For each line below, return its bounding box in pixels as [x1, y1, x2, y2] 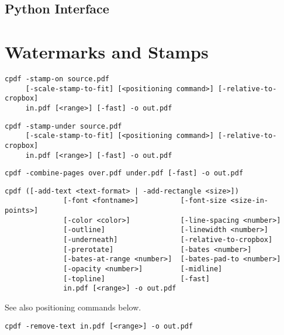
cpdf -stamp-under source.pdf [5, 122, 122, 130]
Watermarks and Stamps [5, 39, 209, 63]
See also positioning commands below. [5, 301, 141, 313]
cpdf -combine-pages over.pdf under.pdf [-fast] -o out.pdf [5, 169, 244, 178]
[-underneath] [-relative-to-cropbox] [63, 236, 273, 244]
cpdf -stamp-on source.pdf [5, 74, 109, 83]
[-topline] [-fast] [63, 274, 210, 283]
